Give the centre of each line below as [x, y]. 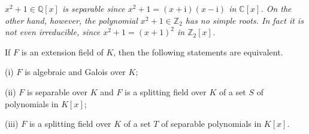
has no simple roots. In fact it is [244, 20]
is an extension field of [62, 52]
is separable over [57, 91]
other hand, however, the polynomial [71, 20]
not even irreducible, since [53, 32]
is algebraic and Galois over [75, 72]
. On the [276, 8]
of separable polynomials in [211, 124]
